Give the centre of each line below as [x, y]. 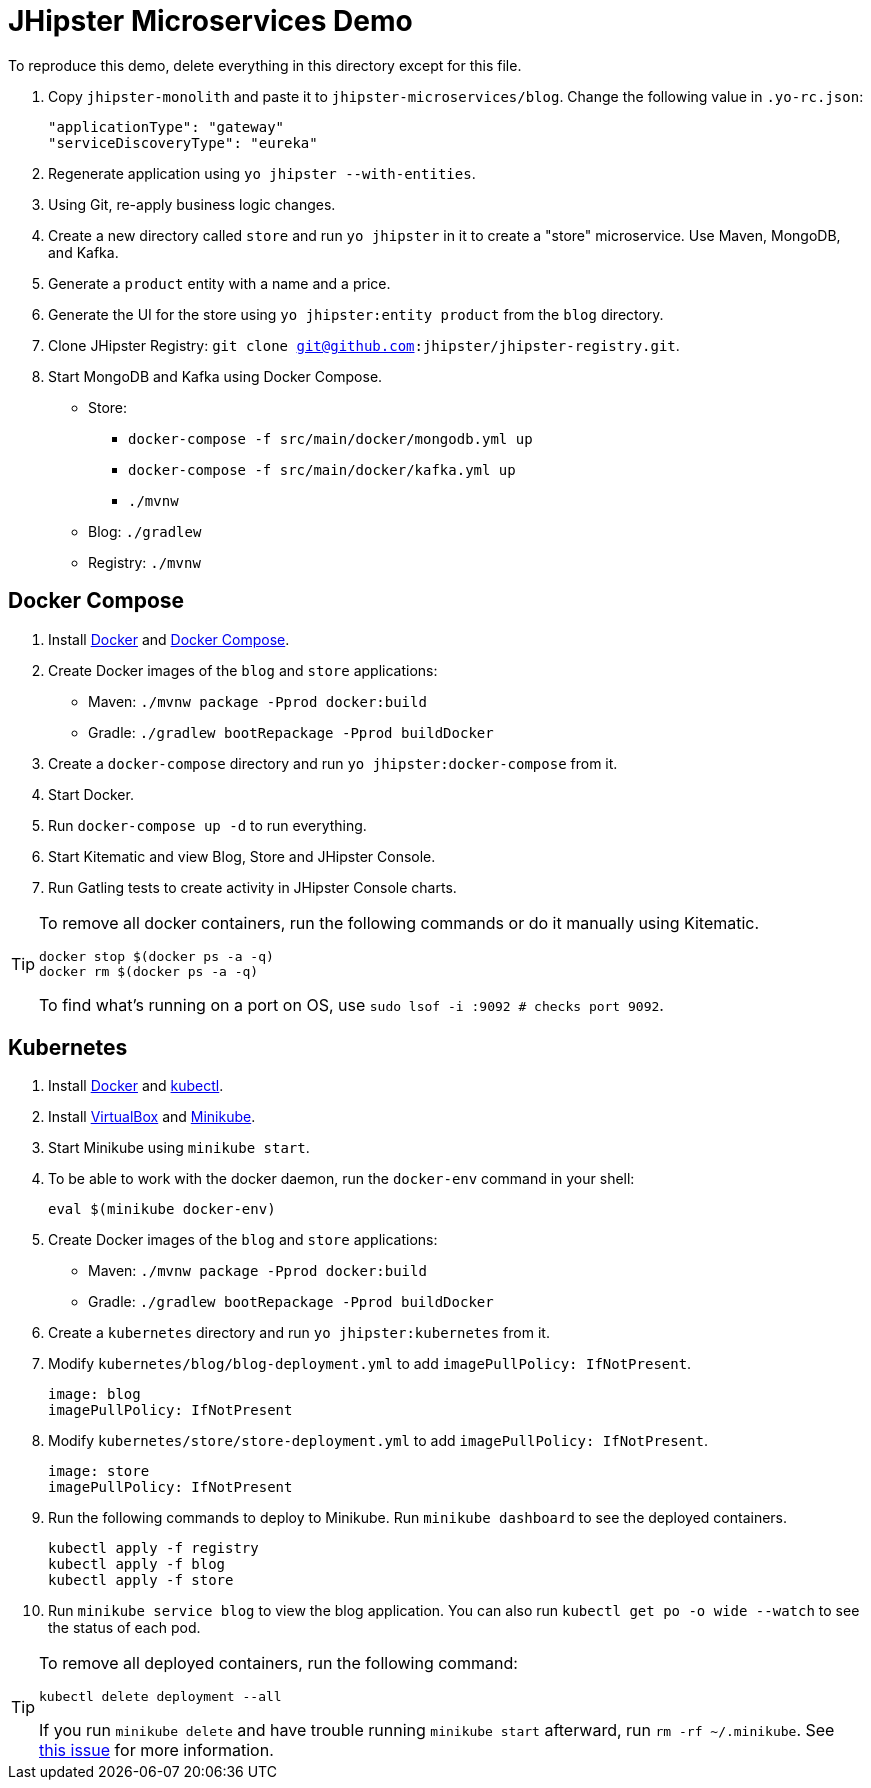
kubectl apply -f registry [153, 1548]
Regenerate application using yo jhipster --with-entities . [262, 173]
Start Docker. [91, 794]
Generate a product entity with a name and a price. [219, 283]
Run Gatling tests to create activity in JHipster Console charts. [252, 887]
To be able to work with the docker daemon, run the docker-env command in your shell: [341, 1179]
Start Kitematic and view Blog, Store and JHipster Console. [242, 856]
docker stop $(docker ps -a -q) [156, 956]
